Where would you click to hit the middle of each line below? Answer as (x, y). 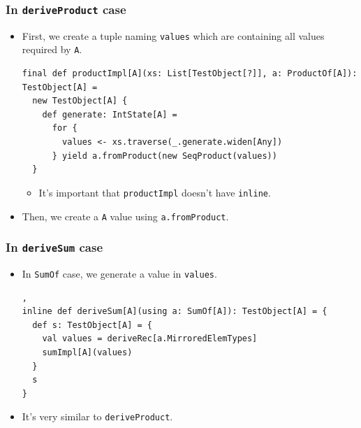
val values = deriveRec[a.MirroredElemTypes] (150, 339)
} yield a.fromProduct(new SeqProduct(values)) (164, 156)
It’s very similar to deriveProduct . (97, 416)
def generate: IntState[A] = (110, 114)
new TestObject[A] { (80, 101)
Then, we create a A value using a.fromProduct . (125, 216)
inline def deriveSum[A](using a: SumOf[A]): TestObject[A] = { (175, 312)
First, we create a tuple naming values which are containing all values (173, 35)
